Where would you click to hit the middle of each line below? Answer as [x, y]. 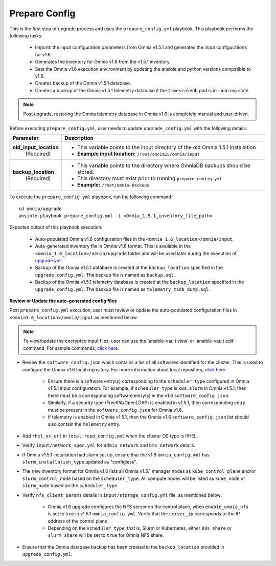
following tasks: [26, 35]
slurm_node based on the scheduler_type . [70, 486]
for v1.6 [43, 54]
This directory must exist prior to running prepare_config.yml [149, 178]
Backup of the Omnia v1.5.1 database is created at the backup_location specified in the [129, 268]
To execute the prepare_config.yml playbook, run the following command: [91, 197]
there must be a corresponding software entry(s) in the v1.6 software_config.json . [139, 395]
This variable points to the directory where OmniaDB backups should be [164, 165]
